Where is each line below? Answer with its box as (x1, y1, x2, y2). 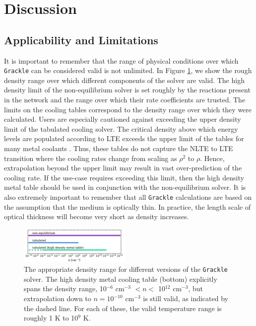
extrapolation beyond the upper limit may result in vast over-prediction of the (4, 163, 242, 173)
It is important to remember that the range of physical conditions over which (4, 55, 239, 66)
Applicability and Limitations (4, 32, 158, 47)
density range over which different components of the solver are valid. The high (4, 75, 245, 85)
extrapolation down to (24, 293, 91, 304)
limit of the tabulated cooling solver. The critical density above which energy (4, 123, 238, 134)
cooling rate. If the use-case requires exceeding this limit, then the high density (4, 172, 244, 182)
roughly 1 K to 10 (24, 313, 78, 323)
